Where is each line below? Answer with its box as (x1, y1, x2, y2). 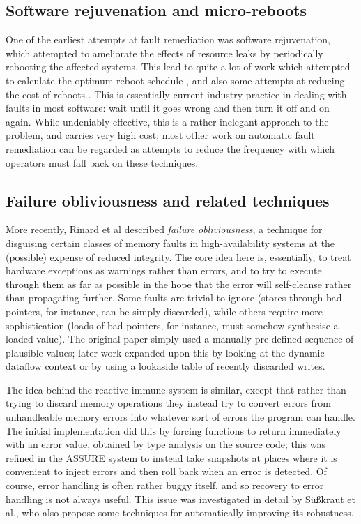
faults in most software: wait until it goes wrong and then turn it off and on (6, 100, 330, 115)
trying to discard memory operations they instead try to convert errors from (6, 396, 331, 410)
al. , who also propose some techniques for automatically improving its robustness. (6, 505, 354, 520)
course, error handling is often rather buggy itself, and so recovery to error (6, 478, 324, 493)
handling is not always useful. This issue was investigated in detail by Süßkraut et (6, 491, 355, 506)
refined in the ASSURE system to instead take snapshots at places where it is (6, 450, 337, 465)
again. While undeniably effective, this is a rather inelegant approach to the (6, 114, 329, 128)
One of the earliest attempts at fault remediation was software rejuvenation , (6, 32, 330, 47)
